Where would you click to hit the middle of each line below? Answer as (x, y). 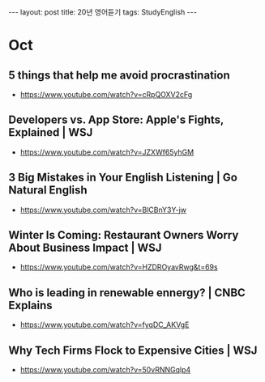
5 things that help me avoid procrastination (119, 75)
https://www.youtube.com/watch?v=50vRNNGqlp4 (105, 370)
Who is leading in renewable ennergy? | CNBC (127, 293)
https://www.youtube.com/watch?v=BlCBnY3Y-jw (103, 210)
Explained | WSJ (51, 132)
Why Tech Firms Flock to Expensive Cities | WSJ (133, 350)
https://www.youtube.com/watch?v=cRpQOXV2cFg (106, 94)
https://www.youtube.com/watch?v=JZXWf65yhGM (107, 152)
